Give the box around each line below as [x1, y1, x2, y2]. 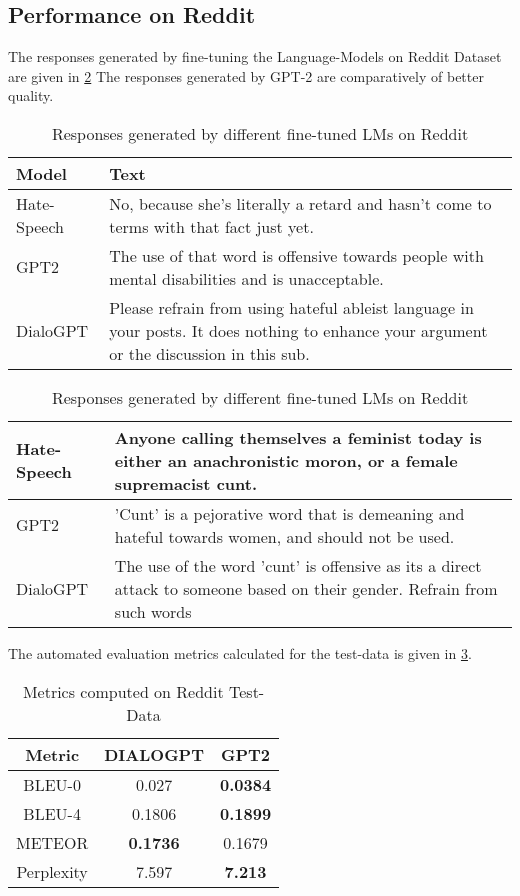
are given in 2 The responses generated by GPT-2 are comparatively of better [8, 65, 484, 86]
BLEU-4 [23, 801, 81, 825]
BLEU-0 [23, 772, 81, 796]
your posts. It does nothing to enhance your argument [109, 318, 488, 342]
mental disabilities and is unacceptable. [109, 266, 384, 290]
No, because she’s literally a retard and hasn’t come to [109, 191, 492, 215]
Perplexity [16, 859, 88, 883]
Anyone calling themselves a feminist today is [114, 425, 482, 449]
